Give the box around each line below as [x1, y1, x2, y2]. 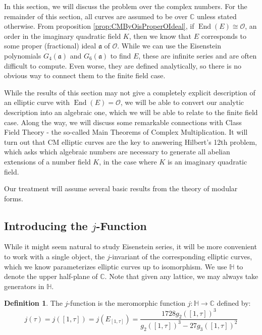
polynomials [4, 50, 41, 61]
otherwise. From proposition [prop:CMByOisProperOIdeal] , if [4, 21, 194, 31]
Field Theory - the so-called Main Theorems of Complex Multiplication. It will [4, 127, 248, 137]
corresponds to [201, 30, 246, 41]
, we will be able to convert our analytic [120, 97, 244, 107]
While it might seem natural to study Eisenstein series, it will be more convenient [4, 241, 257, 252]
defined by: [217, 298, 251, 308]
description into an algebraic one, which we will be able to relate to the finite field [4, 106, 258, 117]
